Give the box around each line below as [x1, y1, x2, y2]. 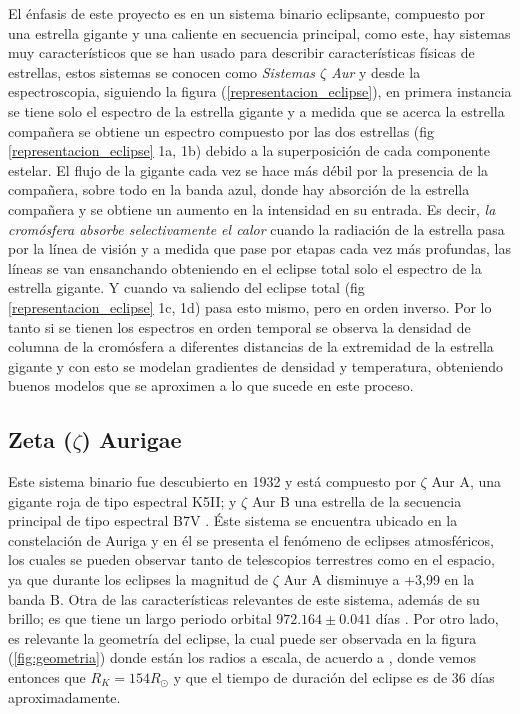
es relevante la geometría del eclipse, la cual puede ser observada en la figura [8, 627, 477, 648]
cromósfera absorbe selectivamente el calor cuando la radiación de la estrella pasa [8, 218, 505, 239]
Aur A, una [431, 471, 502, 492]
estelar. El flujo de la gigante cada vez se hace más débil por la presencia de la [8, 159, 489, 180]
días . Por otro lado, [375, 608, 499, 629]
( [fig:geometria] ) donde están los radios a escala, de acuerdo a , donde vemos [8, 647, 476, 668]
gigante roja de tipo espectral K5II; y [8, 490, 237, 511]
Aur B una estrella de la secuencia [251, 490, 462, 511]
